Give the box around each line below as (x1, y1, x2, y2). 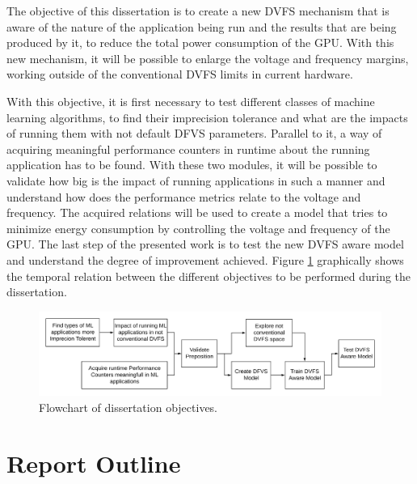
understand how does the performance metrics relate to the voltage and (6, 188, 361, 205)
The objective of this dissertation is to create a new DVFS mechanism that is (6, 2, 390, 19)
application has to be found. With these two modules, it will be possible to (6, 156, 377, 173)
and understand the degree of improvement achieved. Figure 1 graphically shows (6, 251, 404, 268)
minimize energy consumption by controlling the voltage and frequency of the (6, 219, 390, 236)
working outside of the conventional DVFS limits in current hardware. (6, 66, 353, 83)
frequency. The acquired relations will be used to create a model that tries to (6, 204, 388, 221)
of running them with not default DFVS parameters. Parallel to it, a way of (6, 125, 382, 142)
